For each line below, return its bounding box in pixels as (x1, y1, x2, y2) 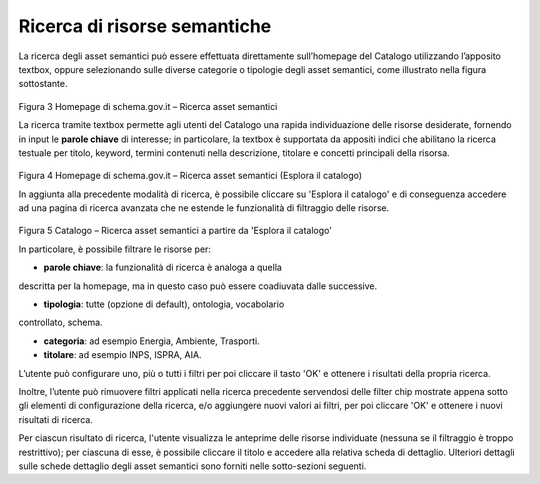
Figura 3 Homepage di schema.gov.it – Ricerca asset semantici (18, 100, 278, 112)
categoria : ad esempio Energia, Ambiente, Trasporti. (43, 335, 260, 347)
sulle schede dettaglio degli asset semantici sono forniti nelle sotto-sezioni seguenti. (18, 460, 367, 472)
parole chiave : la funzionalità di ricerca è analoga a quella (43, 261, 282, 274)
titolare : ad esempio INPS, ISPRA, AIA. (43, 349, 202, 361)
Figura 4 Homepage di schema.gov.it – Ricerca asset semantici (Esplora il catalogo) (18, 170, 363, 182)
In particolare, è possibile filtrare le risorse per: (18, 243, 212, 255)
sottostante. (18, 78, 69, 90)
